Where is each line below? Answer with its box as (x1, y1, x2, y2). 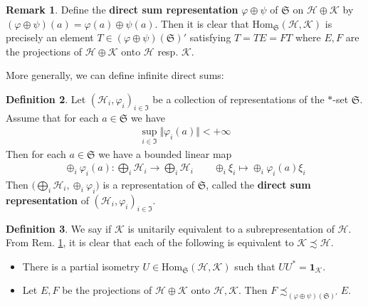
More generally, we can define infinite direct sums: (6, 68, 224, 83)
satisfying (189, 30, 231, 45)
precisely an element (6, 30, 94, 45)
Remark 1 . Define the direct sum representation (6, 2, 238, 16)
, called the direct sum (206, 177, 311, 192)
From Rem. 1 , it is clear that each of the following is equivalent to (6, 235, 294, 250)
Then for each (6, 146, 66, 161)
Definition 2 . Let (6, 91, 86, 106)
